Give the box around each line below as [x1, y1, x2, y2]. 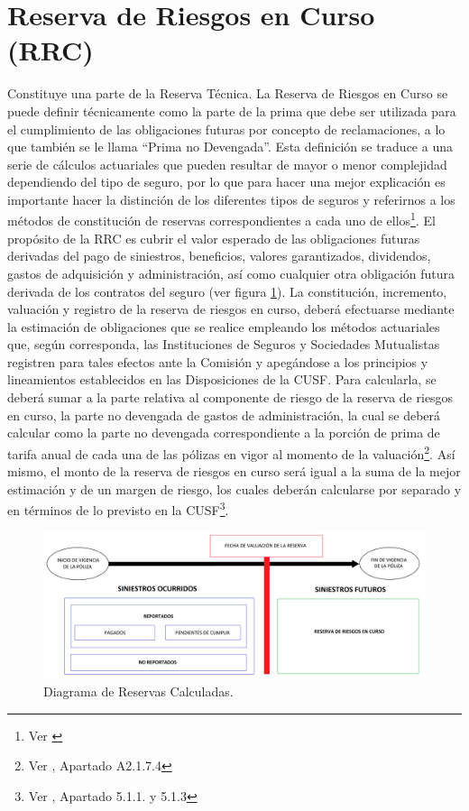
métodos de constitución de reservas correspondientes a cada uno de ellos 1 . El [7, 208, 436, 230]
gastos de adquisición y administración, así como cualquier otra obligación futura [7, 263, 455, 282]
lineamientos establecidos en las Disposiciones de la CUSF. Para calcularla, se [7, 370, 437, 389]
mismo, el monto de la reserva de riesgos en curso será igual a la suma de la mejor [7, 462, 461, 481]
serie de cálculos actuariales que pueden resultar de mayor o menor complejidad [7, 154, 447, 173]
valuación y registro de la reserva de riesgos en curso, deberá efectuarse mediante [7, 300, 455, 318]
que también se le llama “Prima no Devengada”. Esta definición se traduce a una [7, 137, 453, 156]
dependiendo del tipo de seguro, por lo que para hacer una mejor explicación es [7, 172, 446, 191]
